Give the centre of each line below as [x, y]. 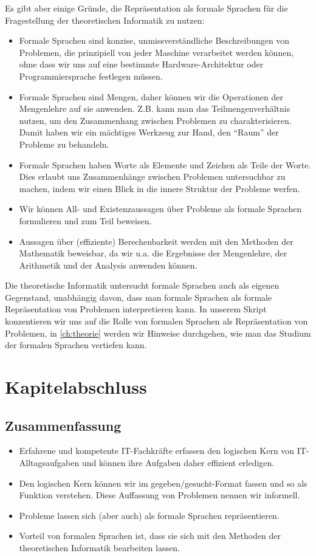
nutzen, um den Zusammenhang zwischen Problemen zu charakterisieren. [155, 120]
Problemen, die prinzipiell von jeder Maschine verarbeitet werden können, [156, 52]
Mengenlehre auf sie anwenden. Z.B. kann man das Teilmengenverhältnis [155, 108]
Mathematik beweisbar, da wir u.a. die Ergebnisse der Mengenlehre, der [153, 253]
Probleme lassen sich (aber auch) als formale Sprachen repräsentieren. [149, 515]
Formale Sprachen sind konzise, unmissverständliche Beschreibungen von [154, 40]
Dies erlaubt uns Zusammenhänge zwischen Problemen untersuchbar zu [152, 177]
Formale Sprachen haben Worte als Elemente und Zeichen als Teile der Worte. [165, 164]
